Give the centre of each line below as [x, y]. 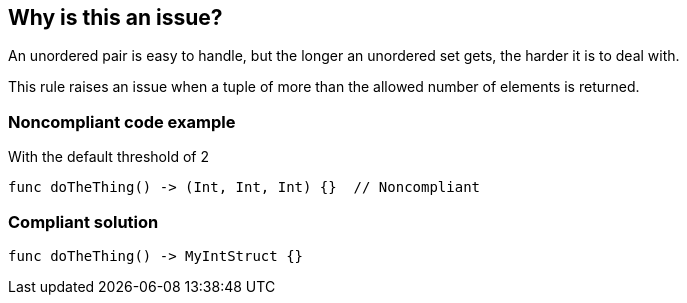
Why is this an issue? [115, 17]
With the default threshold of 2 [108, 157]
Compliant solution [83, 221]
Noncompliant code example [122, 121]
